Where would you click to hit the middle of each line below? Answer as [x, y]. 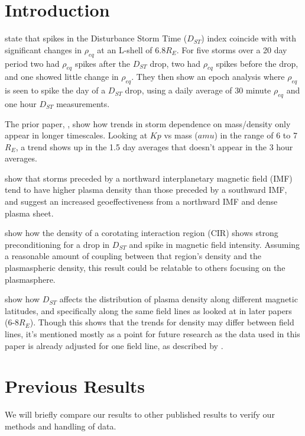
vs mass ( [181, 135]
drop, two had [175, 63]
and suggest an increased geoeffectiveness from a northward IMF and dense [141, 201]
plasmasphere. [30, 279]
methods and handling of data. [61, 426]
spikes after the [103, 63]
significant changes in [43, 49]
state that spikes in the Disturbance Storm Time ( [96, 38]
